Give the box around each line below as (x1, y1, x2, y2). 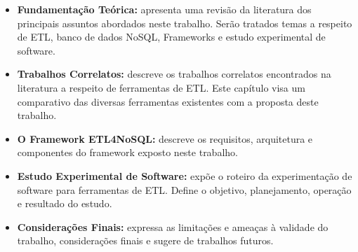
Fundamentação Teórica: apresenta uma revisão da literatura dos (17, 2, 312, 16)
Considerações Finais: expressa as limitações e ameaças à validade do (17, 219, 329, 234)
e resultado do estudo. (17, 196, 112, 211)
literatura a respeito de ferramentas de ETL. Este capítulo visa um (17, 80, 305, 94)
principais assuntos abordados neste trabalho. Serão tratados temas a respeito (17, 15, 352, 30)
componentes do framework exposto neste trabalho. (17, 145, 238, 160)
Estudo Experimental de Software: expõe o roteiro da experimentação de (17, 168, 352, 183)
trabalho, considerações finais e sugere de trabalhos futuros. (17, 233, 274, 248)
